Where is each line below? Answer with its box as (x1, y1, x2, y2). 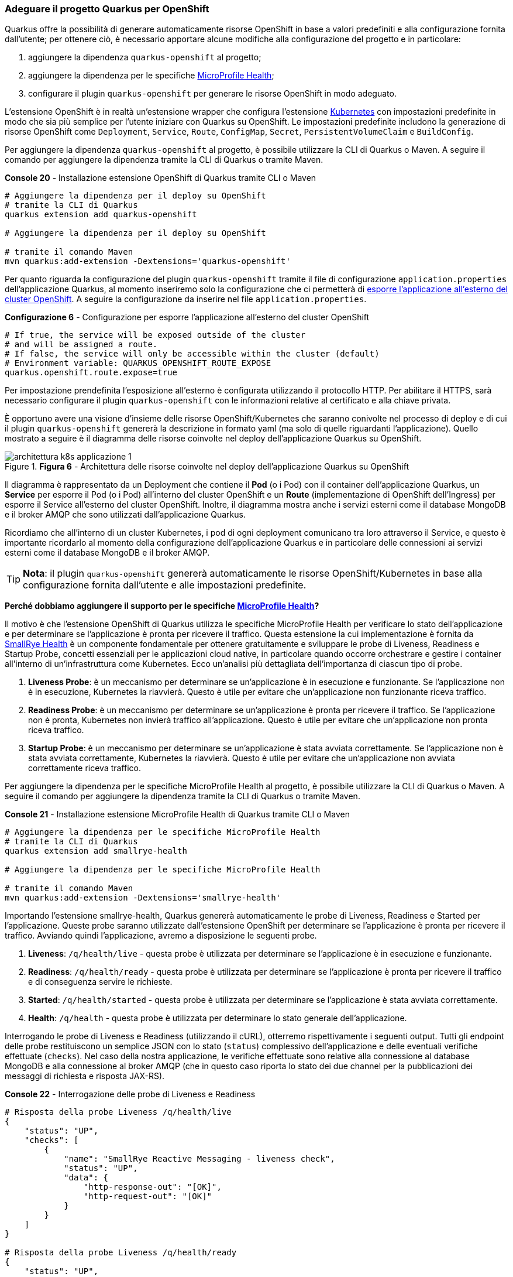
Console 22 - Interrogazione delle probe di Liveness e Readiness (5, 1089, 256, 1100)
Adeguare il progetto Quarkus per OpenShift (5, 3, 209, 15)
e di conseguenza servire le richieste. (28, 977, 173, 987)
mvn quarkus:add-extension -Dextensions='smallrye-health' (5, 893, 281, 903)
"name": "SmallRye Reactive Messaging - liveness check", (64, 1154, 335, 1164)
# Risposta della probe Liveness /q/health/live (5, 1107, 232, 1117)
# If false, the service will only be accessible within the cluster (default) (5, 349, 380, 359)
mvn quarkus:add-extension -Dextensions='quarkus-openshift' (5, 256, 291, 266)
